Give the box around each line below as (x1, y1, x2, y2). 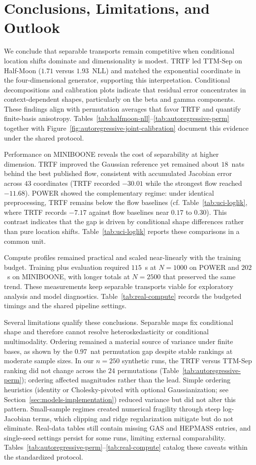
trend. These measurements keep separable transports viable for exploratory (4, 281, 233, 291)
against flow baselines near (89, 206, 169, 217)
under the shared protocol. (4, 132, 84, 143)
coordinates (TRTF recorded (33, 178, 120, 188)
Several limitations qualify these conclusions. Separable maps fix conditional (4, 317, 233, 327)
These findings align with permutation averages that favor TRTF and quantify (4, 103, 241, 114)
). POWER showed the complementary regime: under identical (25, 187, 214, 198)
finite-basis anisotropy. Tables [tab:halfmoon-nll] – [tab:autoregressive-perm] (4, 113, 229, 123)
